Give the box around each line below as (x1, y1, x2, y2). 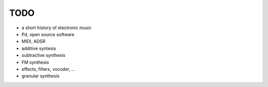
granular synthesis (21, 73, 60, 79)
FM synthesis (21, 59, 49, 65)
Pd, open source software (21, 31, 74, 37)
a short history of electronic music (21, 25, 92, 31)
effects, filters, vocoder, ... (21, 66, 75, 72)
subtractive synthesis (21, 52, 66, 58)
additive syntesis (21, 45, 57, 51)
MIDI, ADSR (21, 39, 46, 44)
